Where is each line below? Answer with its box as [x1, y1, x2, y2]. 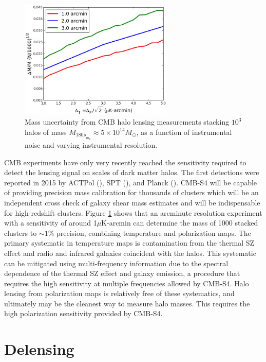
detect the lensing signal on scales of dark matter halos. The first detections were [4, 167, 259, 178]
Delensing [4, 338, 74, 359]
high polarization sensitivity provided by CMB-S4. [4, 308, 163, 319]
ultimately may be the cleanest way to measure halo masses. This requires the [4, 298, 250, 308]
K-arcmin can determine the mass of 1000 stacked [101, 217, 258, 228]
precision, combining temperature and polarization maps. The [56, 227, 251, 238]
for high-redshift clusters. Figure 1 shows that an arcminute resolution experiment [4, 207, 262, 218]
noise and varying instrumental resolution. [25, 139, 158, 150]
